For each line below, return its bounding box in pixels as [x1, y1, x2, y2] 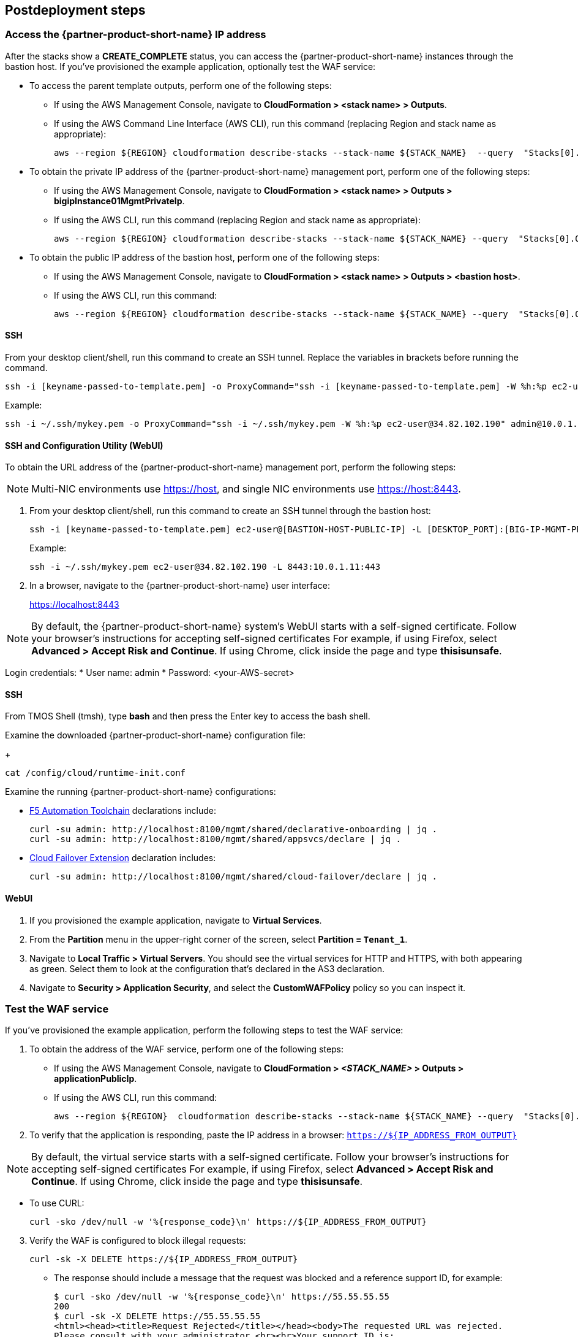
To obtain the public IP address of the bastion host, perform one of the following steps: [29, 251, 380, 262]
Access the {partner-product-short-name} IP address [5, 28, 266, 41]
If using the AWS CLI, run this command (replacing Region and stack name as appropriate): [54, 214, 421, 225]
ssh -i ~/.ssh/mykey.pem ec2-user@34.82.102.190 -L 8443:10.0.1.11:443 [29, 562, 381, 572]
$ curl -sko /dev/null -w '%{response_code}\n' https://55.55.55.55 [54, 1292, 389, 1302]
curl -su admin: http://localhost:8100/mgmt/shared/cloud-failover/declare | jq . [29, 872, 437, 882]
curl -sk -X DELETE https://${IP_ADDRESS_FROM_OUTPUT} [29, 1254, 298, 1265]
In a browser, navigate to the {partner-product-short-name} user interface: [29, 580, 331, 591]
